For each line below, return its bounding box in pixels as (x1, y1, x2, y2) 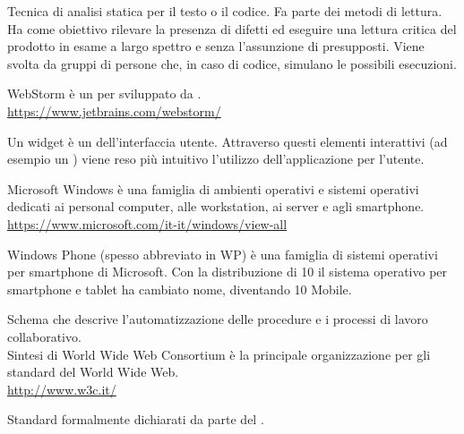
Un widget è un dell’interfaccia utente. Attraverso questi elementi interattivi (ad (7, 132, 448, 150)
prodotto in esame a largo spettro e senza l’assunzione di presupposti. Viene (7, 37, 425, 55)
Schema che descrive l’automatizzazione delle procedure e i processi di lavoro (7, 310, 428, 328)
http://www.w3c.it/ (7, 379, 116, 398)
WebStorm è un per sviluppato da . (7, 84, 202, 103)
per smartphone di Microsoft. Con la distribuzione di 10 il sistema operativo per (7, 262, 448, 281)
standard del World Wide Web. (7, 362, 179, 381)
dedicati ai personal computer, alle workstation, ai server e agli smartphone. (7, 197, 425, 216)
